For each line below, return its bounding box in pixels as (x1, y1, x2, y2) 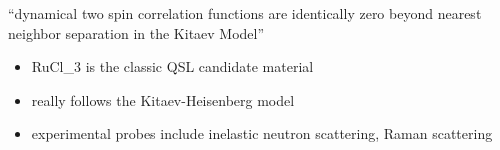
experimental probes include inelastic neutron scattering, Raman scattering (31, 123, 493, 144)
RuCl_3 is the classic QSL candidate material (31, 56, 314, 77)
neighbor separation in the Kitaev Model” (8, 22, 265, 43)
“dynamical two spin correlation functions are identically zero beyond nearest (8, 3, 482, 23)
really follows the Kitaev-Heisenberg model (31, 89, 295, 110)
